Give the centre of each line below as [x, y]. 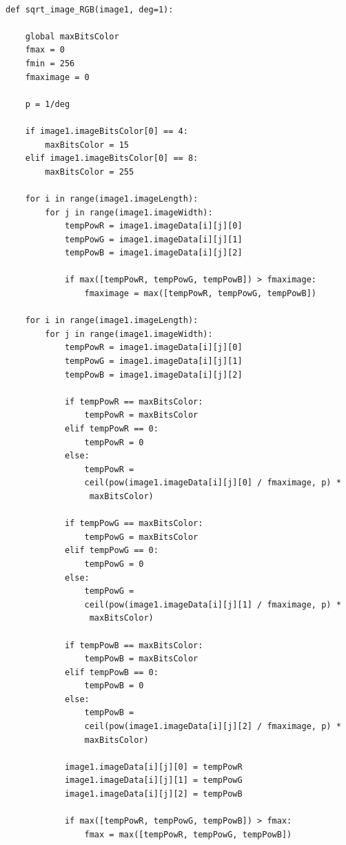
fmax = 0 [45, 50]
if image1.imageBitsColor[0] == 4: [106, 131]
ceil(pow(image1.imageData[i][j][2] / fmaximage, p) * [213, 727]
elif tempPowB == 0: [111, 672]
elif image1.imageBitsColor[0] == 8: [112, 158]
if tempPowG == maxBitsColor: [134, 524]
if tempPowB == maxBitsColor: [134, 645]
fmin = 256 [50, 63]
